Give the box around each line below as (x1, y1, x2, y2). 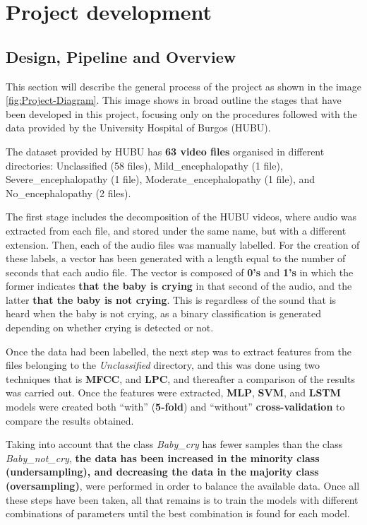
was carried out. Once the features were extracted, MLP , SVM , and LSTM (6, 385, 341, 400)
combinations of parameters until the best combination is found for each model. (6, 506, 350, 521)
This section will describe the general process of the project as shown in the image (6, 78, 361, 93)
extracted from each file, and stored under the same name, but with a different (6, 223, 347, 237)
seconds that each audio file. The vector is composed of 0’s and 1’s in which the (6, 264, 354, 279)
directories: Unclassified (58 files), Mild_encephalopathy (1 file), (6, 158, 283, 172)
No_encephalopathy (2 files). (6, 185, 131, 200)
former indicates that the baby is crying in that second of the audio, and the (6, 278, 352, 293)
